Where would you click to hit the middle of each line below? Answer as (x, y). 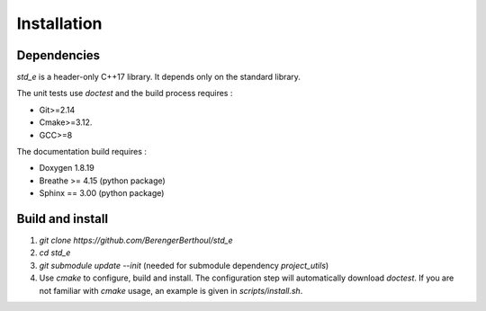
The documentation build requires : (82, 152)
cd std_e (55, 253)
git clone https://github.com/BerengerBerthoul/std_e (136, 240)
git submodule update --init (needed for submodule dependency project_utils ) (184, 265)
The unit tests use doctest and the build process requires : (125, 93)
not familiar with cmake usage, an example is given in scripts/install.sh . (171, 290)
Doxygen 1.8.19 (67, 168)
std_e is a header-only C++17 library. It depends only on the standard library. (159, 77)
